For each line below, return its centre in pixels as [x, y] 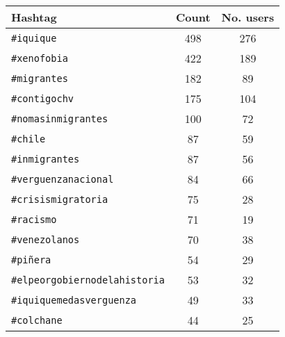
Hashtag [34, 17]
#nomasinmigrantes [60, 118]
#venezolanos [46, 239]
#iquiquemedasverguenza [74, 300]
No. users [248, 17]
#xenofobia [40, 58]
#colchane [37, 320]
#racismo [34, 219]
